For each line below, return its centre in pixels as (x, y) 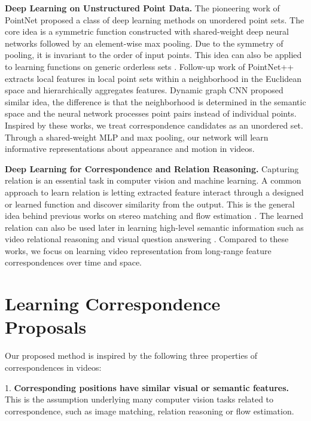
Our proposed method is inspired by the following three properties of (131, 356)
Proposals (46, 327)
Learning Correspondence (113, 303)
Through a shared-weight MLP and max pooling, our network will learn (137, 137)
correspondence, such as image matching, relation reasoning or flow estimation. (150, 411)
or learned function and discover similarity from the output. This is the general (150, 204)
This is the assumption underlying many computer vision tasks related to (139, 399)
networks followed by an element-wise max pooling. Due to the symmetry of (144, 43)
